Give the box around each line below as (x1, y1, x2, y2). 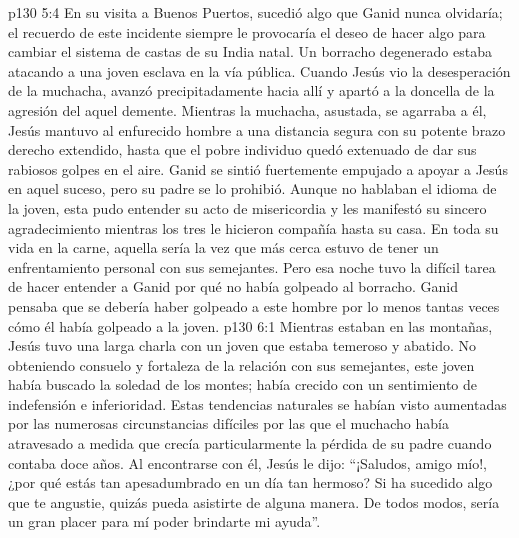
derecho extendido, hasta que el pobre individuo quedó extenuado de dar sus (8, 139, 477, 160)
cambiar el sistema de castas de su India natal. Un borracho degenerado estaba (8, 41, 492, 62)
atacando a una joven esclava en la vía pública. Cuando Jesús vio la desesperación (8, 60, 511, 81)
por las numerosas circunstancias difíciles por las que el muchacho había (8, 413, 449, 434)
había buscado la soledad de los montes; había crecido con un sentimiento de (8, 374, 478, 395)
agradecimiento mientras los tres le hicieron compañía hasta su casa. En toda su (8, 217, 499, 238)
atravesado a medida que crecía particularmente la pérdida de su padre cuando (8, 433, 492, 454)
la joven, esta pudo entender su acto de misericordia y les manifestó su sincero (8, 197, 487, 218)
